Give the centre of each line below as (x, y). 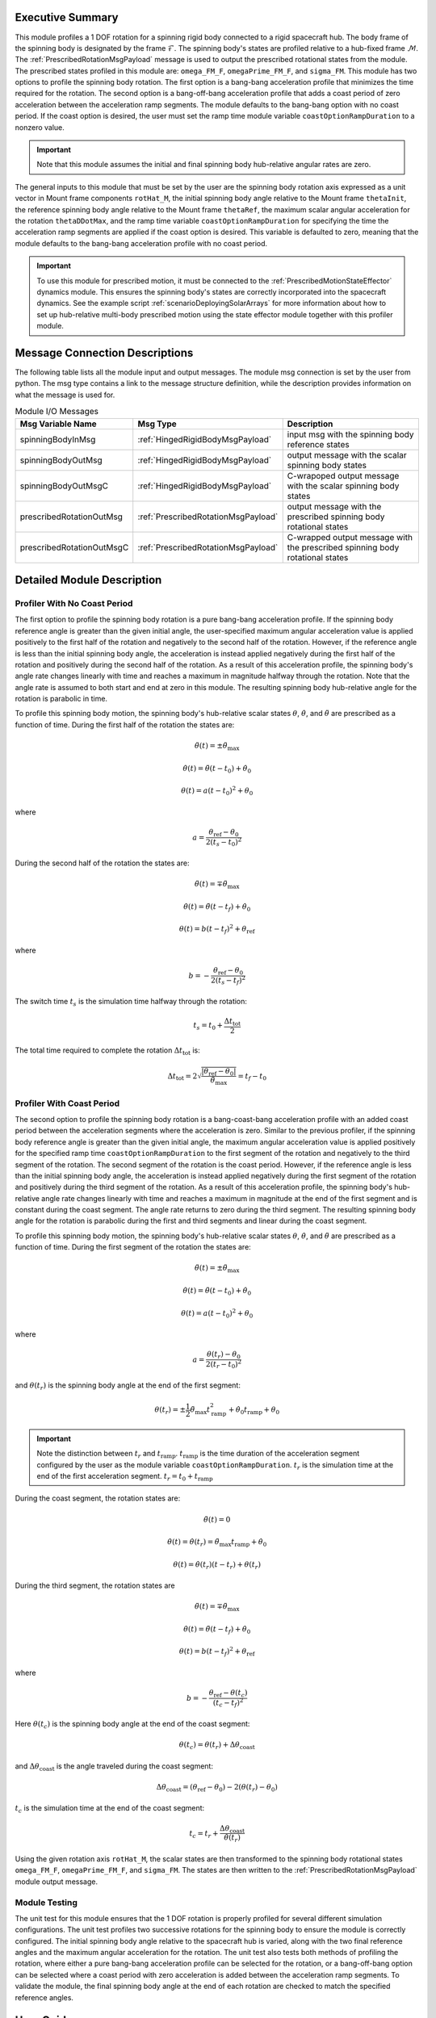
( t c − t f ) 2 (228, 1702)
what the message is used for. (65, 395)
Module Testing (46, 1903)
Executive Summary (67, 17)
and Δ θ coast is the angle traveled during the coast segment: (114, 1767)
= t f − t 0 (252, 1077)
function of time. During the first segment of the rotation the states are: (133, 1247)
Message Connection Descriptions (104, 352)
